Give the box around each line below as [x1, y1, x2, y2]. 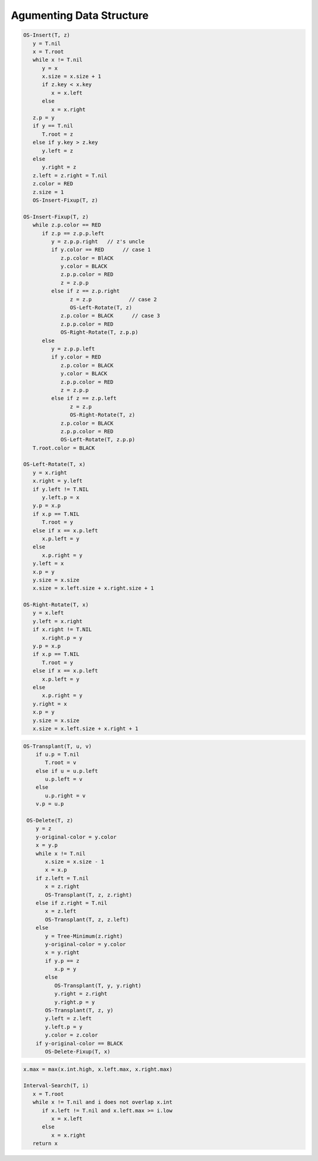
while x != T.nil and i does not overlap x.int [32, 1099, 173, 1106]
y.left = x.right [32, 618, 82, 625]
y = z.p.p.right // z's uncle [51, 238, 145, 245]
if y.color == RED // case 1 [51, 247, 151, 253]
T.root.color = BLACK [32, 444, 95, 451]
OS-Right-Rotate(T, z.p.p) [60, 329, 138, 336]
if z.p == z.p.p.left [42, 230, 104, 237]
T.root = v [45, 759, 77, 766]
